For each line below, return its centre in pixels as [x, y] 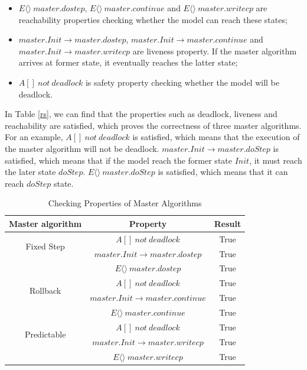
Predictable [45, 334]
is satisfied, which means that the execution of [216, 137]
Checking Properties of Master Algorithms [125, 203]
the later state [30, 172]
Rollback [45, 290]
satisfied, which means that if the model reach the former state [118, 160]
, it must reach [276, 160]
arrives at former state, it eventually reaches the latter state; [128, 62]
